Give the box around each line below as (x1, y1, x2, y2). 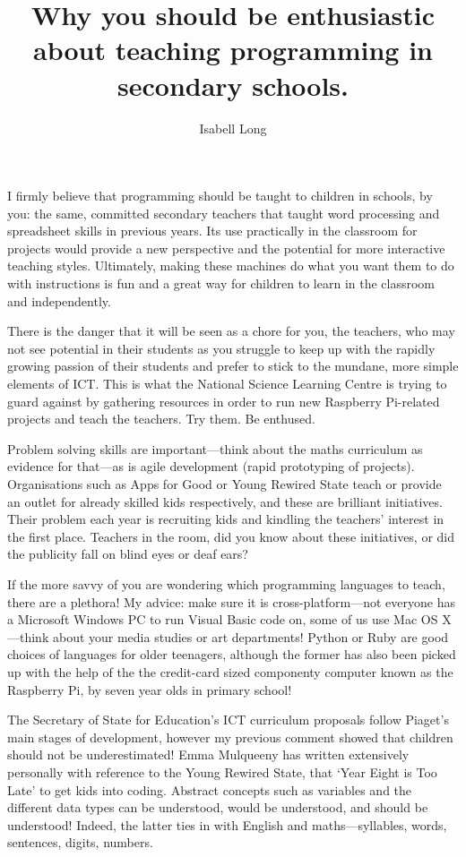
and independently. (7, 291, 111, 310)
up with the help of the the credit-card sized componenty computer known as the (7, 662, 453, 681)
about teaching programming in (33, 31, 433, 68)
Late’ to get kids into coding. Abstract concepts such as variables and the (7, 780, 412, 799)
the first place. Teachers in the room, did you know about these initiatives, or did (7, 527, 455, 545)
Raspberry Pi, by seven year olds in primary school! (7, 680, 292, 698)
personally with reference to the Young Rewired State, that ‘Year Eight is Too (7, 762, 437, 781)
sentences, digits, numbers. (7, 833, 153, 852)
